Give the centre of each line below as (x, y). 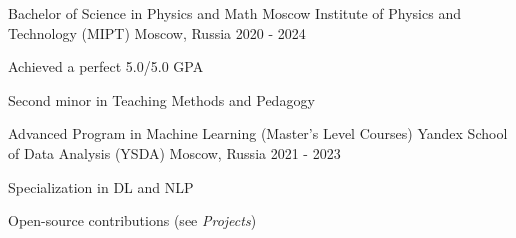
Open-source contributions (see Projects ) (132, 220)
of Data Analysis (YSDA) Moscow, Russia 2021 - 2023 (174, 152)
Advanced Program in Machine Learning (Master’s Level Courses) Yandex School (258, 133)
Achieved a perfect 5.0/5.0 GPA (106, 66)
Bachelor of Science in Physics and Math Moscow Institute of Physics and (234, 13)
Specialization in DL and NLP (101, 186)
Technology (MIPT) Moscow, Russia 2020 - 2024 (157, 32)
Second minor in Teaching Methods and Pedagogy (161, 99)
